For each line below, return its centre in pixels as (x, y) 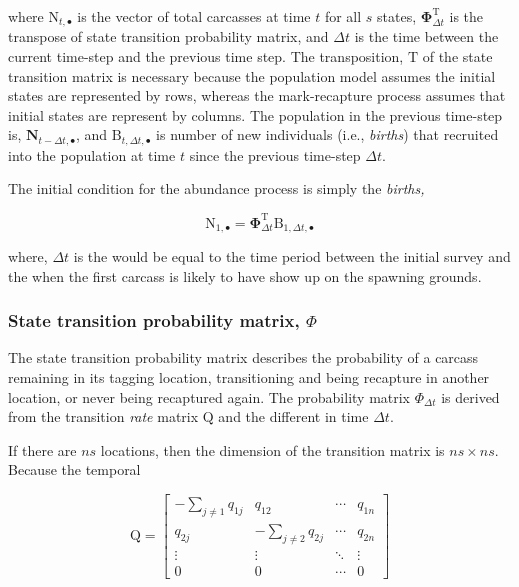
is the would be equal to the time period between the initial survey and (292, 256)
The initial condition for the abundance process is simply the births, (216, 188)
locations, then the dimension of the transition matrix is (272, 449)
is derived (470, 396)
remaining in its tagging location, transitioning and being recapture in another (249, 377)
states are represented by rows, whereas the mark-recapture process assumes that (257, 95)
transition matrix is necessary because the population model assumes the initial (252, 75)
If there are (42, 449)
